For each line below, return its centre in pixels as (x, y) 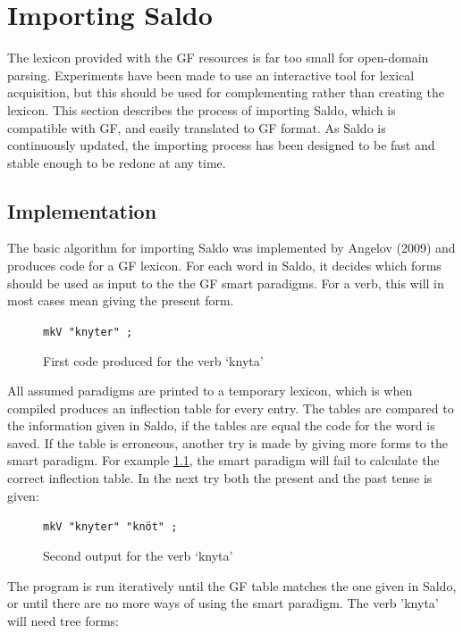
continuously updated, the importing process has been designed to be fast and (221, 145)
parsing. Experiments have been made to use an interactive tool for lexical (211, 75)
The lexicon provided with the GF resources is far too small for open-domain (218, 58)
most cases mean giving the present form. (121, 300)
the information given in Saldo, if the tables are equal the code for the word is (221, 425)
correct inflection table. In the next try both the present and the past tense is (220, 478)
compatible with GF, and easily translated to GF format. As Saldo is (197, 127)
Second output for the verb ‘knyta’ (138, 555)
